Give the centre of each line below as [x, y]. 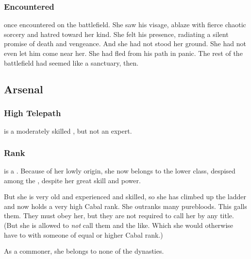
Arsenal [24, 89]
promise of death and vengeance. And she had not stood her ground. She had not [125, 43]
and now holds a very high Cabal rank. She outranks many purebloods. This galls [125, 206]
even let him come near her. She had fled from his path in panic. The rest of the [123, 53]
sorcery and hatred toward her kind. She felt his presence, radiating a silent [116, 34]
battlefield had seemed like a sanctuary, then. [71, 62]
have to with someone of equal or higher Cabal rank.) [84, 234]
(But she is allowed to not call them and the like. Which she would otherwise [119, 225]
